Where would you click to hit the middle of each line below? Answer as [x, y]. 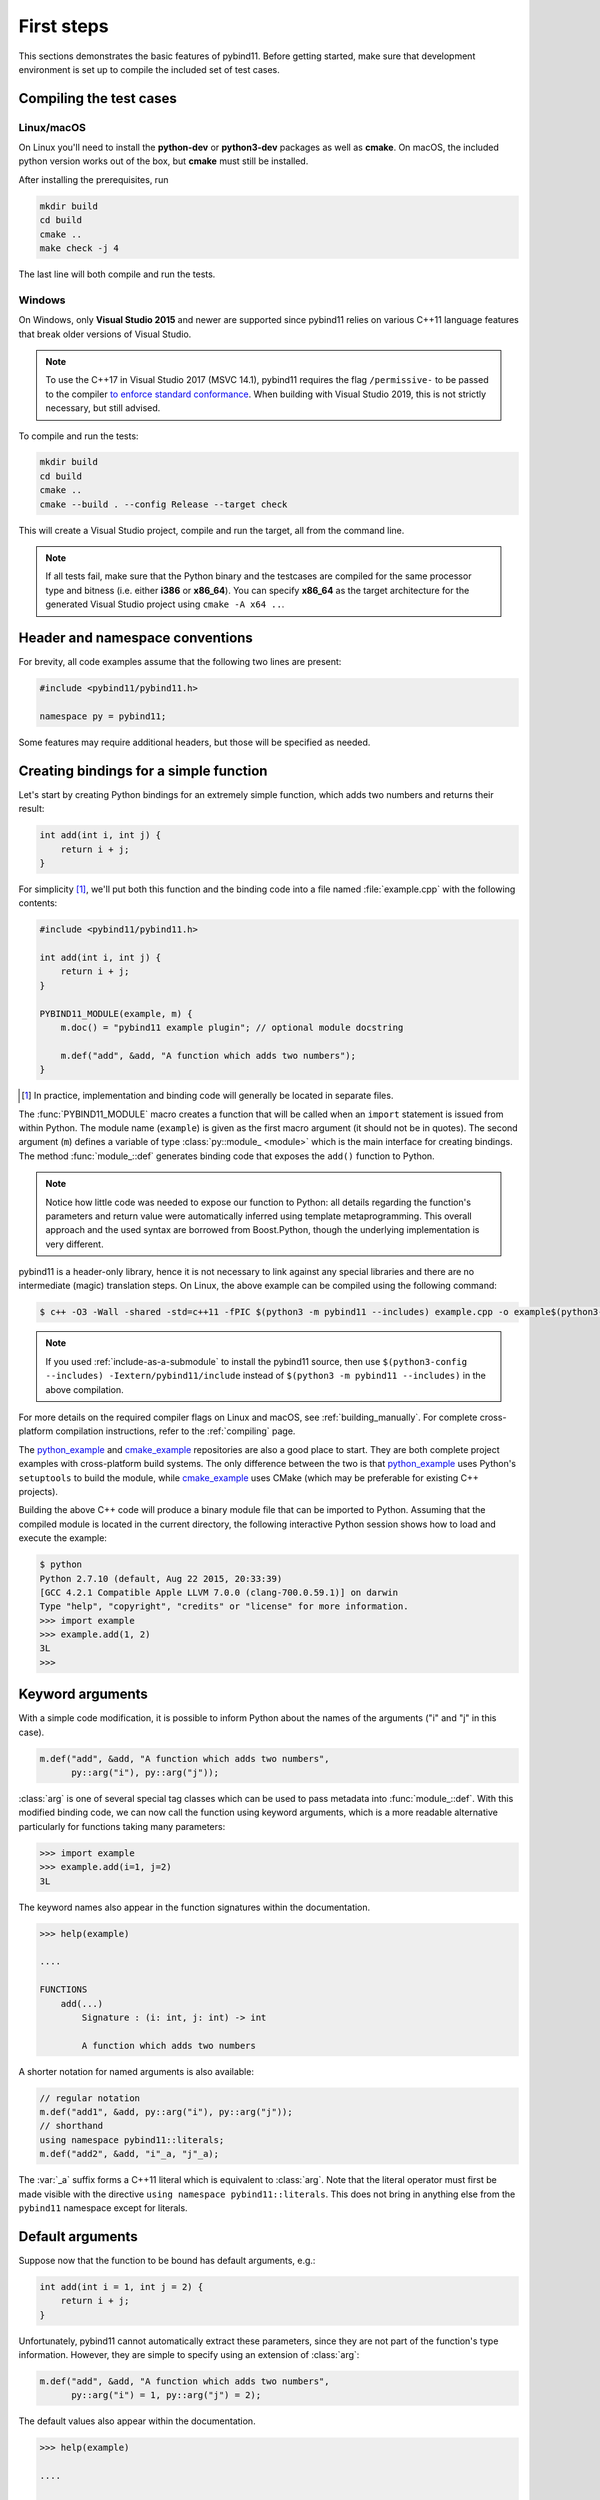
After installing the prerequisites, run [93, 179]
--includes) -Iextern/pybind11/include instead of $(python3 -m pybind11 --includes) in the [266, 1376]
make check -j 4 [79, 248]
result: [31, 809]
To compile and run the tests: [78, 436]
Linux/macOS [52, 127]
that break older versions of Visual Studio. [105, 334]
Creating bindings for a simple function [143, 770]
